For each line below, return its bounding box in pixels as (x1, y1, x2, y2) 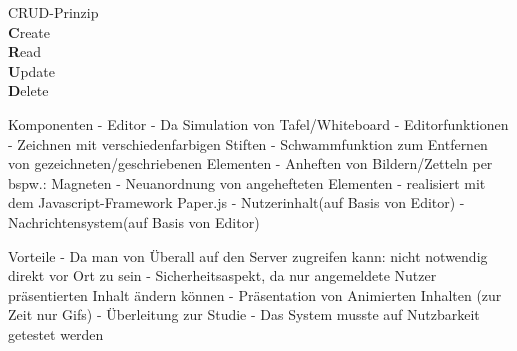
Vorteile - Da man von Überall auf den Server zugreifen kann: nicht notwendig (8, 245, 488, 266)
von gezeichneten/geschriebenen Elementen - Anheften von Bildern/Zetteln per (8, 153, 493, 174)
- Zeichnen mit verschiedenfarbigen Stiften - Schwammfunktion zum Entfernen (8, 133, 488, 154)
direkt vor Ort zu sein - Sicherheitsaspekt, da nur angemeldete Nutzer (8, 265, 437, 286)
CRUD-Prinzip (8, 2, 99, 22)
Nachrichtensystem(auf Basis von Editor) (8, 211, 260, 232)
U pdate (8, 60, 56, 81)
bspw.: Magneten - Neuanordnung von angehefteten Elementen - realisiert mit (8, 172, 486, 193)
